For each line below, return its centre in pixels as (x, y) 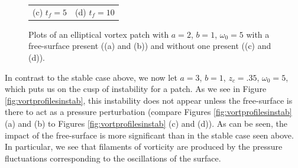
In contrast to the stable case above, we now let (91, 77)
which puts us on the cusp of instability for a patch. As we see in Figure (136, 89)
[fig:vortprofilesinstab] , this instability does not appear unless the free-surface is (149, 100)
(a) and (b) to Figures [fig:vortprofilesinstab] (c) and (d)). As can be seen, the (146, 123)
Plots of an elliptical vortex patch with (99, 34)
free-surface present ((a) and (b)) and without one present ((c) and (150, 46)
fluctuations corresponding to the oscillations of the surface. (113, 158)
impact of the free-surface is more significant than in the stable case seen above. (149, 135)
